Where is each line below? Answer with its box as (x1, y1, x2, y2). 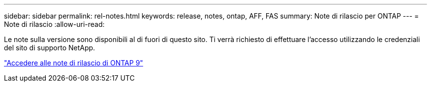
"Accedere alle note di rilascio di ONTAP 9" (4, 59, 143, 67)
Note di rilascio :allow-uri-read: (4, 20, 105, 28)
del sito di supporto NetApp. (4, 43, 95, 52)
